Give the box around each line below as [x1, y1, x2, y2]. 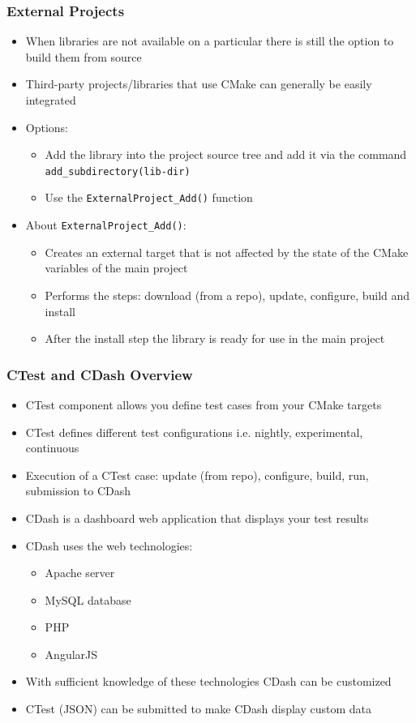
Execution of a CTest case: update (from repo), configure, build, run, [25, 466, 369, 483]
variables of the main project [45, 259, 188, 276]
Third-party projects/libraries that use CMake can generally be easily [25, 75, 372, 92]
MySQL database [45, 591, 131, 608]
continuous [25, 439, 79, 456]
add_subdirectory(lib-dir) [45, 165, 191, 178]
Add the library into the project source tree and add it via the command [45, 146, 407, 163]
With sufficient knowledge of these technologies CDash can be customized [25, 673, 392, 690]
